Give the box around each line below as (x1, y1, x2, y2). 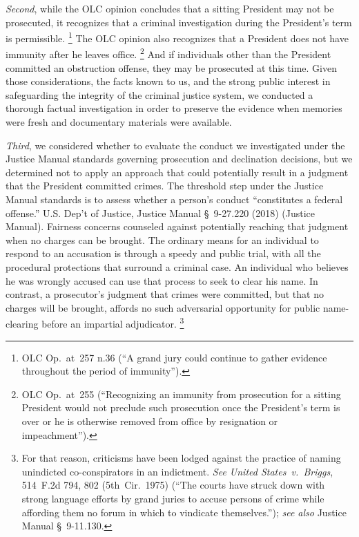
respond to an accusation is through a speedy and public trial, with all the (6, 246, 321, 261)
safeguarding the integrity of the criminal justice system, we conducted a (6, 87, 313, 102)
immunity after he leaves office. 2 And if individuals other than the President (6, 45, 331, 62)
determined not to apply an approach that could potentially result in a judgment (6, 164, 349, 179)
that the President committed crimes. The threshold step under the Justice (6, 178, 324, 193)
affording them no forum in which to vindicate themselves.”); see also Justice (21, 505, 347, 519)
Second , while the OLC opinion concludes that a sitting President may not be (6, 1, 334, 15)
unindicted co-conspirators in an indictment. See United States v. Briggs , (21, 464, 333, 478)
